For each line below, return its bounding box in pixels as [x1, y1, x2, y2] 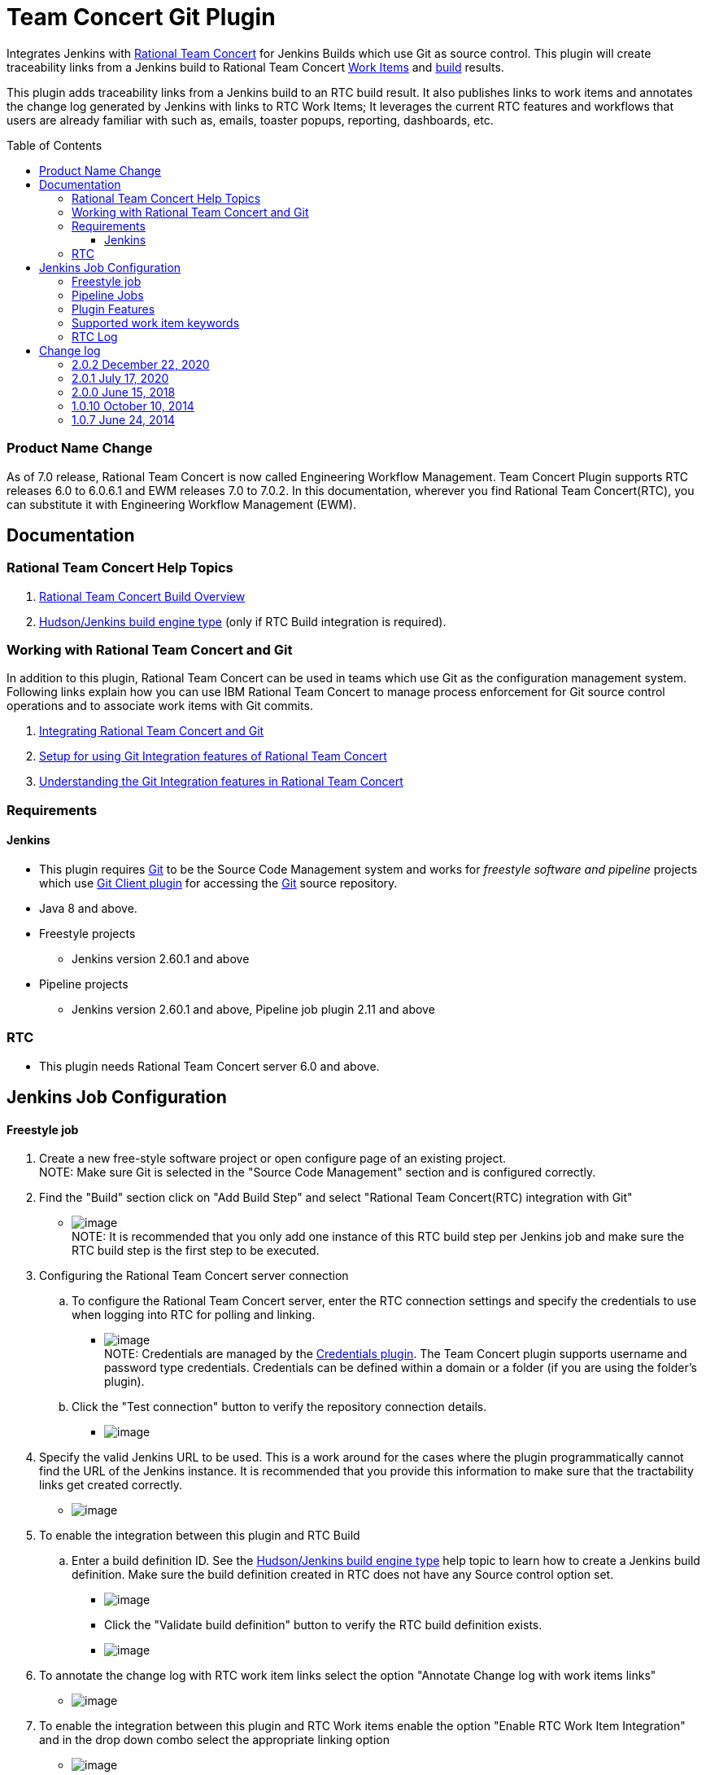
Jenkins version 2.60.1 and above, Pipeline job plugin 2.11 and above [72, 1002, 435, 1017]
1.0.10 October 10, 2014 [72, 398, 194, 413]
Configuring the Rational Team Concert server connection [39, 1269, 349, 1283]
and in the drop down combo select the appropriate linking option [39, 1733, 390, 1747]
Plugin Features [72, 301, 155, 316]
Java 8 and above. [39, 901, 137, 916]
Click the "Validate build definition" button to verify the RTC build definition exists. [104, 1618, 543, 1633]
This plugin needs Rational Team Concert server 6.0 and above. [39, 1058, 380, 1073]
